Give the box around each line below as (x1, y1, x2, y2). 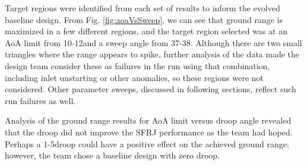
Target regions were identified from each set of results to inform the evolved (5, 2, 280, 14)
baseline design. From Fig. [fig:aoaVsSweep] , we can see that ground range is (5, 13, 283, 25)
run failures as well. (5, 94, 76, 106)
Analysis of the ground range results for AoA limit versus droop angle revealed (5, 114, 292, 127)
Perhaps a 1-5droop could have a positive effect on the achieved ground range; (5, 137, 289, 150)
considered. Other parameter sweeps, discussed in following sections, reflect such (5, 83, 296, 95)
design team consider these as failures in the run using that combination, (5, 59, 270, 72)
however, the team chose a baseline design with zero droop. (5, 149, 220, 161)
